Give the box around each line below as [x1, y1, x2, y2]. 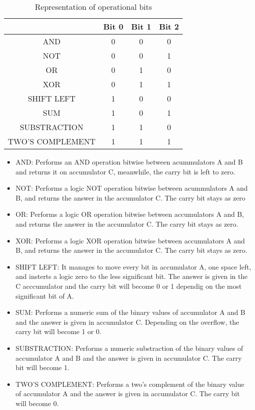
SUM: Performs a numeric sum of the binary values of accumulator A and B [15, 307, 246, 317]
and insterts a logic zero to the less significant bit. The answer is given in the [15, 271, 248, 281]
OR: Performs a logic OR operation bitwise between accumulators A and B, [15, 209, 244, 219]
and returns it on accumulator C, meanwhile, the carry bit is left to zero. [15, 166, 235, 176]
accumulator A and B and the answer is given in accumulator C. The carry [15, 352, 242, 363]
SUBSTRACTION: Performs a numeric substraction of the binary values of [15, 342, 243, 353]
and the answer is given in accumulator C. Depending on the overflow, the [15, 316, 239, 327]
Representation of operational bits [35, 1, 152, 12]
